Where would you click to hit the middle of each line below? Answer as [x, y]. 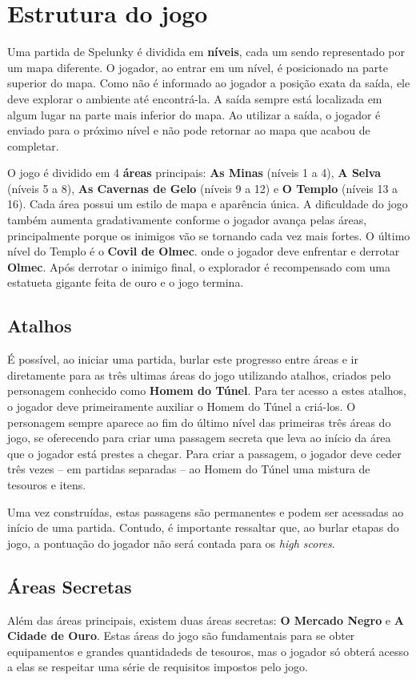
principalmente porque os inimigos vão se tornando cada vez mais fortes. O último [209, 235]
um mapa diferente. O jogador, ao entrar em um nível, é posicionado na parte [198, 67]
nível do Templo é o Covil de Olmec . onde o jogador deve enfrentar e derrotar [204, 251]
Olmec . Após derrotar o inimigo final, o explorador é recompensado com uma [199, 266]
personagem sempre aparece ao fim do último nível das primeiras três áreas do [199, 422]
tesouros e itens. [47, 484]
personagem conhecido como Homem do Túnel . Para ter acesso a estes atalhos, [207, 390]
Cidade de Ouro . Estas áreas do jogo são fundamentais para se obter [181, 636]
